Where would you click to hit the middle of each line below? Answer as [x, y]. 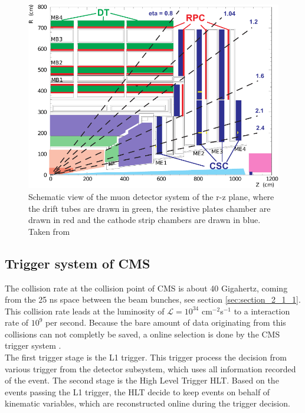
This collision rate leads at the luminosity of [85, 311]
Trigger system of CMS [78, 263]
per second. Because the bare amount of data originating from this [166, 322]
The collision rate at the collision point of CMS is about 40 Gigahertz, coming [146, 288]
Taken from [49, 231]
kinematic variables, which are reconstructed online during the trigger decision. [147, 403]
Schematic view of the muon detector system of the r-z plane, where [151, 196]
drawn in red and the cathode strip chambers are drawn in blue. [145, 220]
